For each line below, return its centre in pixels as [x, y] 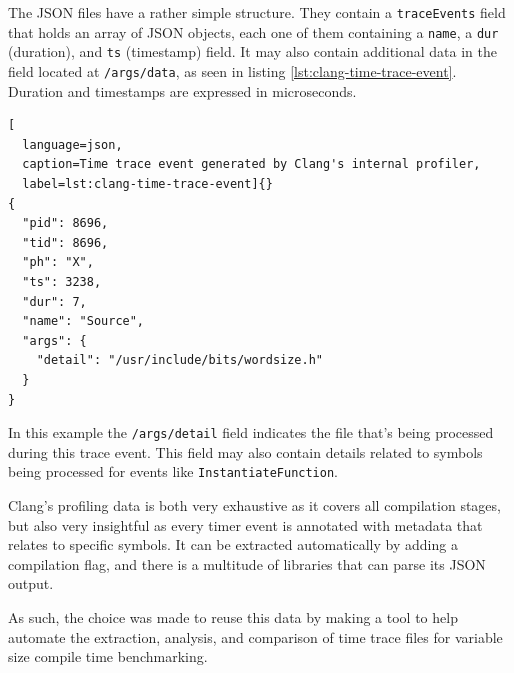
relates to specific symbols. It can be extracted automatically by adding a [233, 544]
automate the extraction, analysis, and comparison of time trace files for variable [255, 636]
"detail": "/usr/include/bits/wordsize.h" [179, 360]
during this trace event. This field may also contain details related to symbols [245, 451]
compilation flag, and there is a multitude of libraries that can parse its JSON [247, 563]
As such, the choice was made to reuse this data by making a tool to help [233, 617]
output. [31, 583]
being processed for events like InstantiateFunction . [173, 471]
